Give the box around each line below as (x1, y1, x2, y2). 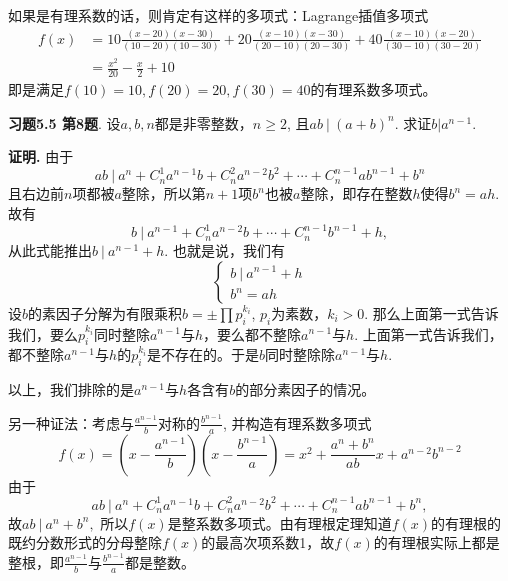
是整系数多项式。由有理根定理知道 (167, 512, 392, 533)
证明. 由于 (8, 146, 74, 167)
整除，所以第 (121, 183, 206, 204)
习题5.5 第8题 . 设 (8, 112, 121, 133)
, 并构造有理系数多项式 (222, 412, 372, 433)
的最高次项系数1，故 (201, 532, 335, 553)
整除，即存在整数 (300, 183, 413, 204)
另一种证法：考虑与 (8, 412, 134, 433)
